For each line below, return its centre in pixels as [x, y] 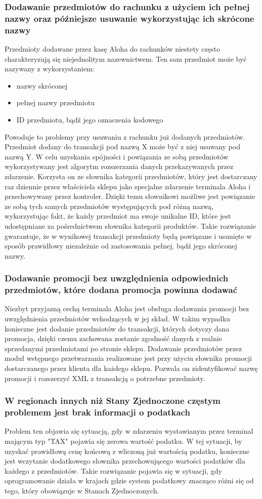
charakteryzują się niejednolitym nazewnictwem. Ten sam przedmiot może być [126, 58]
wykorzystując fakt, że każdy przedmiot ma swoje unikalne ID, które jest [118, 216]
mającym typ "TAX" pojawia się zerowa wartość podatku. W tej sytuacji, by [123, 441]
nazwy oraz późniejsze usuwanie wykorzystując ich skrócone [129, 18]
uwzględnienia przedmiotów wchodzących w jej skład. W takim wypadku [117, 319]
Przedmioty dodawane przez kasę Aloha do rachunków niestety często [112, 49]
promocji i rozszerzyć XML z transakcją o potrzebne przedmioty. [105, 378]
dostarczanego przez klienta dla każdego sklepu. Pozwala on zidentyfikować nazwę [131, 368]
